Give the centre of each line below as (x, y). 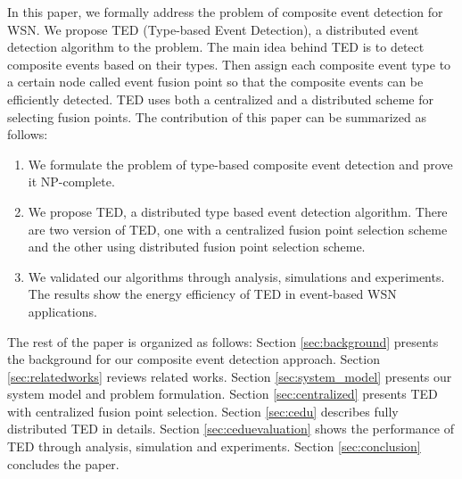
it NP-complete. (71, 182)
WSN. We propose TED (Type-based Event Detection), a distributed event (213, 29)
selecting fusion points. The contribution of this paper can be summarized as (217, 116)
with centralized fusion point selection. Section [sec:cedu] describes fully (203, 411)
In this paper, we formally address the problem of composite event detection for (225, 12)
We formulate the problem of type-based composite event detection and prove (240, 164)
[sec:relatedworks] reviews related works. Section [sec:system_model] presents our (230, 376)
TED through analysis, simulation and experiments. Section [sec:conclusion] (214, 446)
